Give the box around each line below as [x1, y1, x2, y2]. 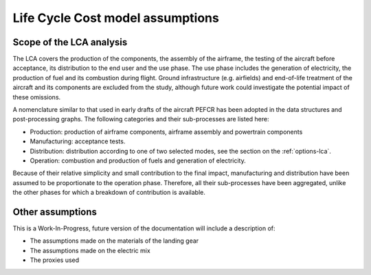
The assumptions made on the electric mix [30, 246, 150, 254]
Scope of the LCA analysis [12, 36, 128, 48]
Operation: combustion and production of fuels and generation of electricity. [30, 156, 247, 165]
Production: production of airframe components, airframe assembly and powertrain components [30, 128, 303, 136]
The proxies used [30, 256, 80, 264]
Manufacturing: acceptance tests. [30, 137, 126, 145]
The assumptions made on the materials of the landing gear [30, 237, 199, 245]
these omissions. [12, 93, 61, 101]
